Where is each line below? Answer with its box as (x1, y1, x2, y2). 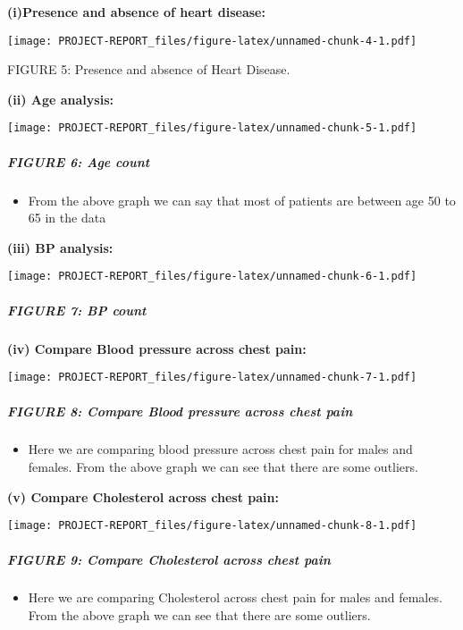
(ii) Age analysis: (7, 89, 114, 108)
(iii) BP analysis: (7, 238, 114, 256)
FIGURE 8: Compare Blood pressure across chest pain (7, 401, 353, 420)
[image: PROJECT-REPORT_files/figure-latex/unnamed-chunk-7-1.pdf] (7, 371, 417, 384)
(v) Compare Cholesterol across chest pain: (7, 487, 279, 506)
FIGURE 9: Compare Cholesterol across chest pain (7, 550, 331, 568)
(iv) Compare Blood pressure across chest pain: (7, 339, 307, 357)
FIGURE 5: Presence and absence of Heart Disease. (7, 60, 290, 79)
